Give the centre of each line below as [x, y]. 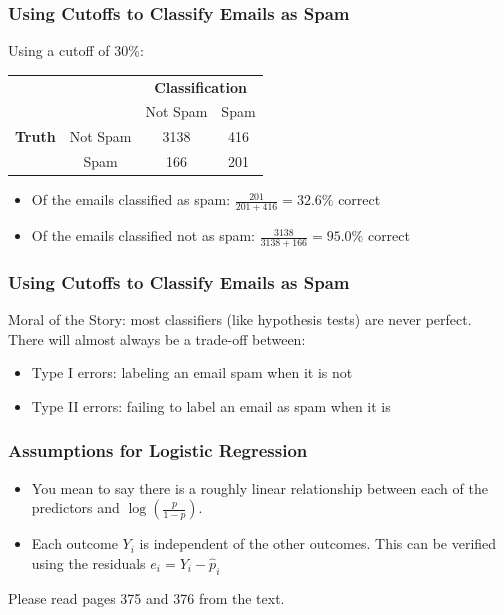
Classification [200, 86]
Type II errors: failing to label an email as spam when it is [211, 405]
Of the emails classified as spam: [131, 199]
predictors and [75, 507]
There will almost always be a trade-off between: [157, 338]
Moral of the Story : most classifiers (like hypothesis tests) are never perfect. [240, 319]
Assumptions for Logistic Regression [158, 450]
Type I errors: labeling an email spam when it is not [192, 372]
